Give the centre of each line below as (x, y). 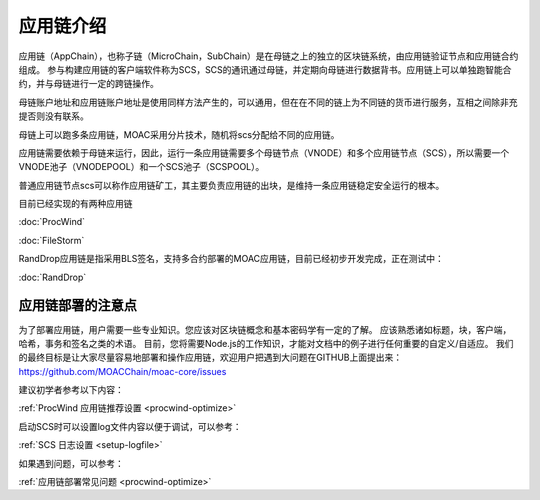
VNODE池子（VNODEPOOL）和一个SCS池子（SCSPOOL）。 (141, 167)
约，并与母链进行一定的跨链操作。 (88, 84)
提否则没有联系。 (53, 116)
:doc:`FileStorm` (51, 240)
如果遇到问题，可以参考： (71, 463)
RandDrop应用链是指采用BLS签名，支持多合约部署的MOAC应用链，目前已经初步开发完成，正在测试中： (231, 259)
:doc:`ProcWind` (51, 222)
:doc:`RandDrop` (52, 277)
